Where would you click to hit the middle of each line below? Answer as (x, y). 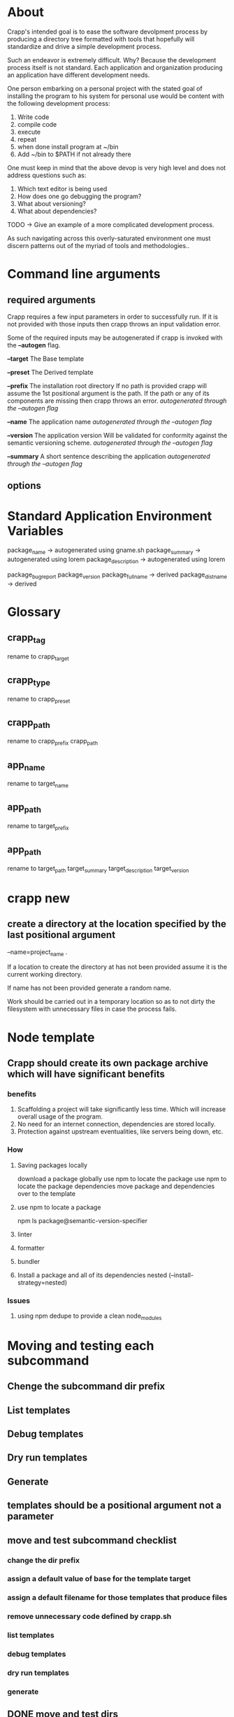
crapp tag (27, 639)
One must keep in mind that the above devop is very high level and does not (117, 167)
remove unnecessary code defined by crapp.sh (89, 1617)
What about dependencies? (57, 211)
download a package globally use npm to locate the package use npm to (122, 1178)
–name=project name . (37, 952)
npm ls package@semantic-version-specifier (82, 1220)
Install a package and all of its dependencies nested (92, 1275)
